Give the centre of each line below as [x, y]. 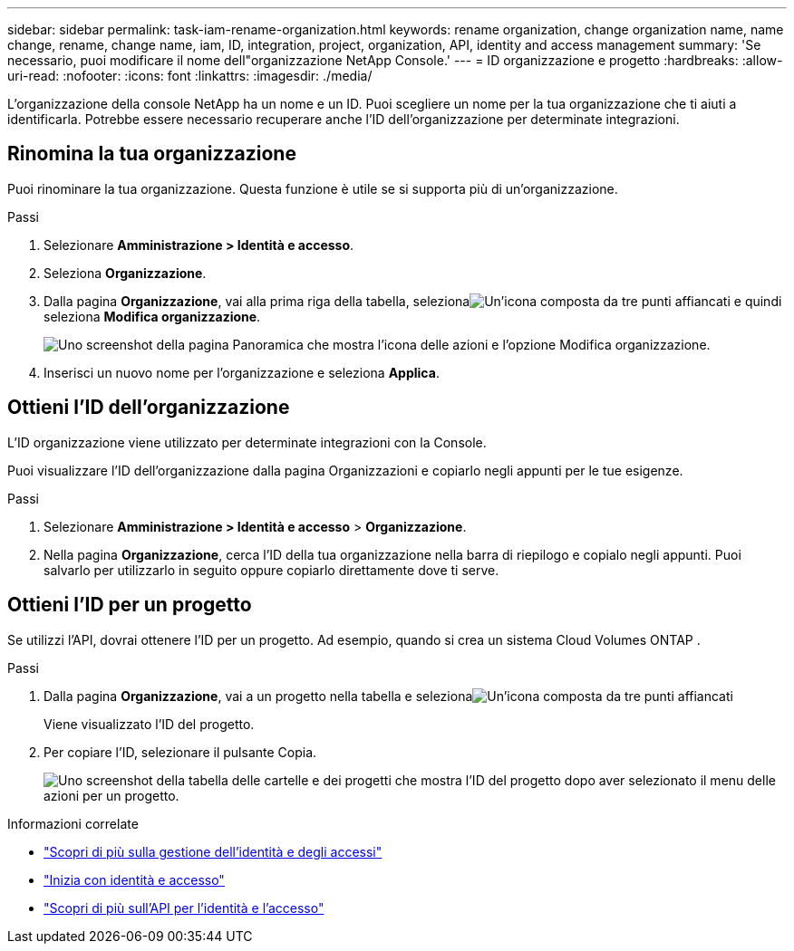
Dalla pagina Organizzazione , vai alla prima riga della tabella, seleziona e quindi [413, 301]
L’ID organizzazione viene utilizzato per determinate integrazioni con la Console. [247, 442]
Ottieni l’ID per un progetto [130, 605]
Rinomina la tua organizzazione [152, 154]
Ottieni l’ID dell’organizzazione [149, 408]
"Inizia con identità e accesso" [134, 879]
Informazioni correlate [73, 823]
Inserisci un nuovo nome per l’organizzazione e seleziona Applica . [242, 372]
